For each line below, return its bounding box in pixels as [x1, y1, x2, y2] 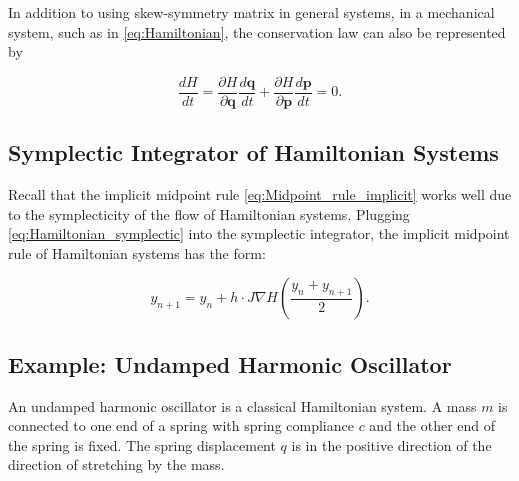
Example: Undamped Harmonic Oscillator [8, 348, 452, 379]
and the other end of [369, 415, 496, 436]
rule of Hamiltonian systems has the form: [8, 242, 266, 263]
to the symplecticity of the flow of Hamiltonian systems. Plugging [8, 203, 410, 224]
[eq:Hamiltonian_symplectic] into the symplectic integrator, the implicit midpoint [8, 223, 510, 244]
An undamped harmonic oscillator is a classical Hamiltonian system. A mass [8, 395, 477, 416]
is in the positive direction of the [291, 434, 492, 455]
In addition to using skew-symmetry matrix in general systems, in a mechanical [8, 2, 495, 22]
